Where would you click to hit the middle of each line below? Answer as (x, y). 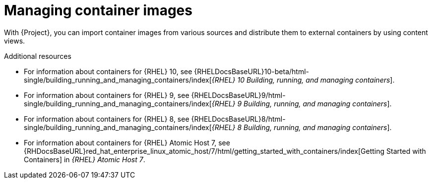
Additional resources (38, 56)
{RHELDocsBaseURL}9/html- (238, 95)
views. (15, 41)
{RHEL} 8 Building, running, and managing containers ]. (302, 127)
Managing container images (98, 10)
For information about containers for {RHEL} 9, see (107, 95)
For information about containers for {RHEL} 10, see (108, 71)
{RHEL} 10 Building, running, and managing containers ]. (303, 80)
